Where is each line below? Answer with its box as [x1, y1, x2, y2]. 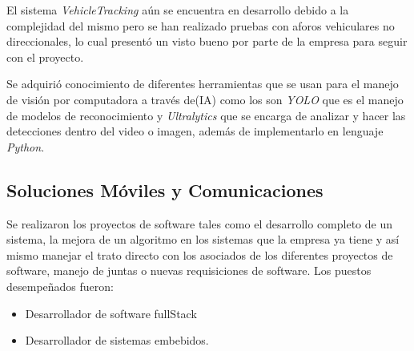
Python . [6, 138, 45, 155]
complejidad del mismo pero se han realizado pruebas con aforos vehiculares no [6, 17, 395, 34]
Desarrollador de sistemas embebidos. [25, 332, 209, 349]
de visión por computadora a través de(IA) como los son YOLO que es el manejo [6, 91, 404, 107]
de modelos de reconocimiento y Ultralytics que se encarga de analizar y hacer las [6, 107, 406, 123]
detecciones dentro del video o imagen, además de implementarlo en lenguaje [6, 123, 384, 139]
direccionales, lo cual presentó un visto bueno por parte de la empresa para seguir [6, 33, 408, 50]
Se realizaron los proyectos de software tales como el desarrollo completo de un [6, 215, 392, 232]
